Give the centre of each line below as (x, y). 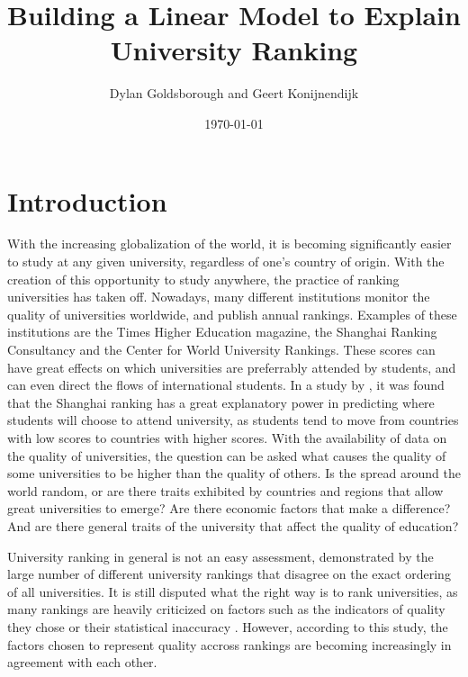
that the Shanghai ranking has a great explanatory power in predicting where (221, 402)
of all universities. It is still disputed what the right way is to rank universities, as (233, 591)
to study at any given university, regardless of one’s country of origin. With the (226, 262)
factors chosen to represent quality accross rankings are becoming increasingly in (229, 644)
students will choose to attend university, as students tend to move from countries (233, 420)
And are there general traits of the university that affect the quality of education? (233, 525)
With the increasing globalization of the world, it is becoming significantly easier (229, 244)
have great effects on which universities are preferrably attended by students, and (232, 367)
